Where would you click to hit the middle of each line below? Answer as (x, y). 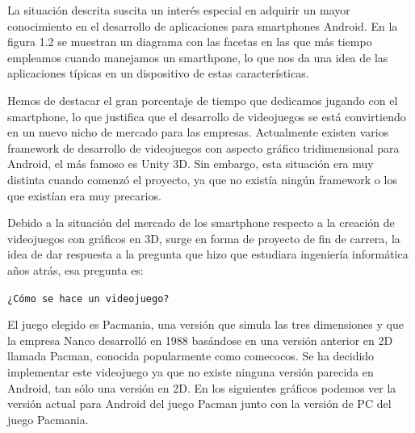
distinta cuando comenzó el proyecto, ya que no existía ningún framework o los (202, 179)
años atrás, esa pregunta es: (75, 269)
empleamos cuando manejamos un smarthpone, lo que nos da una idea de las (198, 57)
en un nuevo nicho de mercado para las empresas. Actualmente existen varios (198, 132)
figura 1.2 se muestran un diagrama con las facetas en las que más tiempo (190, 42)
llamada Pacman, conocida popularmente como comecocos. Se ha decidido (191, 356)
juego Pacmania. (48, 419)
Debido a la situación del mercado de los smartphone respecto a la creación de (201, 223)
